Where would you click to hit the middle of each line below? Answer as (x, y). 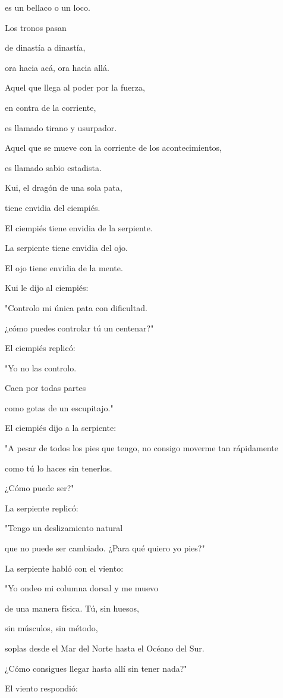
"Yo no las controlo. (41, 367)
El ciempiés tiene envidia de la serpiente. (79, 227)
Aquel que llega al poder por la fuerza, (75, 87)
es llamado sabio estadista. (53, 167)
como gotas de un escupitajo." (59, 407)
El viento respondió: (41, 688)
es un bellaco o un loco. (48, 7)
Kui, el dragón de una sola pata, (64, 187)
